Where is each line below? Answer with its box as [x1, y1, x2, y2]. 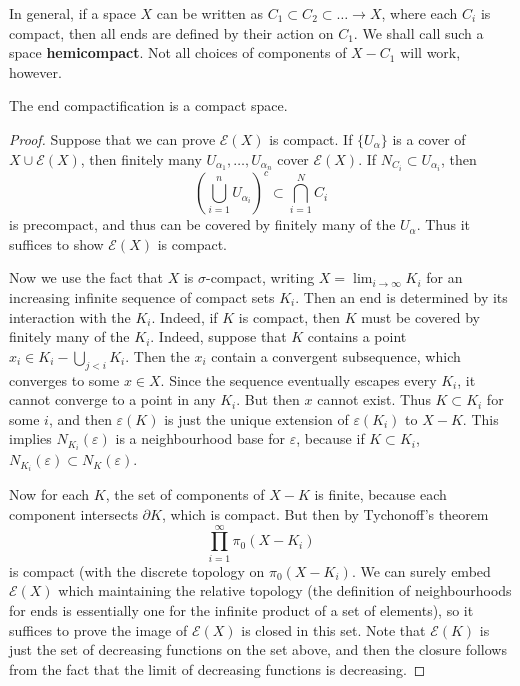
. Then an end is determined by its [295, 286, 508, 307]
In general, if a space [9, 3, 136, 23]
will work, [400, 42, 461, 63]
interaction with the [9, 306, 131, 327]
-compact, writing [206, 267, 315, 288]
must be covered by [361, 306, 480, 327]
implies [9, 428, 52, 449]
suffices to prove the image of [9, 619, 188, 640]
